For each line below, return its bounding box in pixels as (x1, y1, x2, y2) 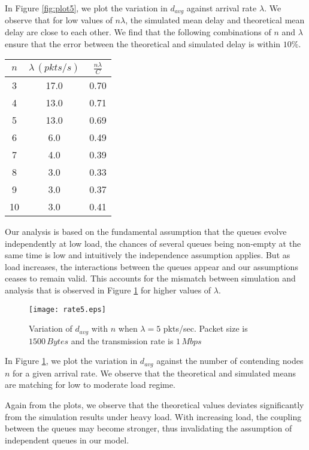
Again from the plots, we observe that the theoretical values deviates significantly (5, 398, 304, 411)
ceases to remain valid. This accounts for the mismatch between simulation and (5, 272, 296, 284)
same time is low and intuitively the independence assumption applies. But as (5, 249, 290, 261)
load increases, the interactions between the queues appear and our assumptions (5, 260, 298, 273)
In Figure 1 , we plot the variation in (5, 354, 138, 367)
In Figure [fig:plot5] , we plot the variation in (5, 2, 168, 14)
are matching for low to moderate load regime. (5, 378, 175, 391)
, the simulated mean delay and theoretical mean (125, 14, 305, 26)
